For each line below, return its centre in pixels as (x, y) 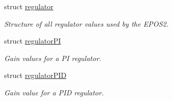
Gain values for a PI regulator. (53, 58)
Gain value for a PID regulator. (54, 92)
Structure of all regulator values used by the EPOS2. (86, 23)
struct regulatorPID (35, 75)
